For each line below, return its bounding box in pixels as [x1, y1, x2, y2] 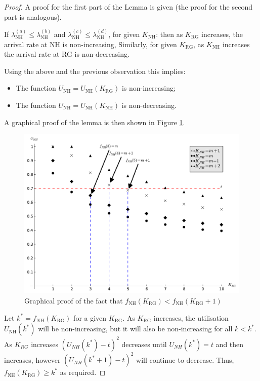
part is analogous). [4, 11, 62, 22]
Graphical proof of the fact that [24, 295, 123, 306]
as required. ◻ [60, 367, 106, 377]
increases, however [4, 354, 61, 365]
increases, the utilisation [153, 312, 229, 323]
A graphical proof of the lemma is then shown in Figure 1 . [4, 117, 185, 127]
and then [215, 338, 244, 349]
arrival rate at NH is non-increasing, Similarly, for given [4, 39, 177, 49]
